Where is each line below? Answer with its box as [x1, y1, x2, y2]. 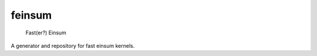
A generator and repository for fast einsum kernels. [11, 42, 135, 49]
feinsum [11, 9, 52, 22]
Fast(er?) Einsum [25, 29, 67, 36]
